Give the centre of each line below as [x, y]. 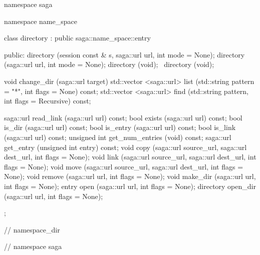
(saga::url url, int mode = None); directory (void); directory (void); [109, 64]
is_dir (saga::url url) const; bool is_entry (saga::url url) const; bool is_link [120, 127]
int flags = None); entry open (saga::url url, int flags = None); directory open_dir [130, 186]
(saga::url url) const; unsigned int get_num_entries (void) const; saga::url [118, 137]
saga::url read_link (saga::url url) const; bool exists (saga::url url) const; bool [123, 117]
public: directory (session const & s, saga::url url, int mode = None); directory [124, 54]
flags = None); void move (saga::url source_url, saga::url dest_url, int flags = [124, 166]
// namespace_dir [32, 229]
